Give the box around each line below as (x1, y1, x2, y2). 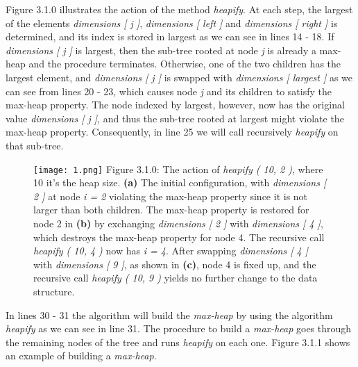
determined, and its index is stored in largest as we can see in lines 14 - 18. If (6, 29, 334, 44)
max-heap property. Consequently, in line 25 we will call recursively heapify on (6, 124, 339, 139)
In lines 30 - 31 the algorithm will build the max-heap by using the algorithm (6, 307, 333, 322)
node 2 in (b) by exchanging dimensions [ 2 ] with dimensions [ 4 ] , (33, 215, 323, 230)
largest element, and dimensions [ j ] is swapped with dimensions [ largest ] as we (6, 70, 353, 84)
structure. (33, 284, 75, 298)
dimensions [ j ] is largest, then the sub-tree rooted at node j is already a (6, 42, 316, 57)
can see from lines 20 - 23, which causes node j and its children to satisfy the (6, 83, 332, 98)
